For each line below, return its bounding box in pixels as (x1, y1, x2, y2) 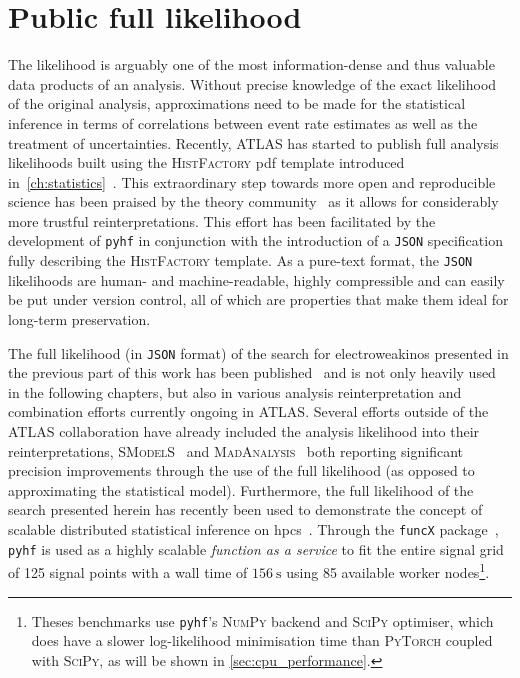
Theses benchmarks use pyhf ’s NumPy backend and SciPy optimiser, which (31, 610, 494, 631)
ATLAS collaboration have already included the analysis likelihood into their (8, 421, 480, 441)
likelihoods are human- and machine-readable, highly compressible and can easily (8, 269, 505, 290)
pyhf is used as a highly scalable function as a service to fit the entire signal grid (8, 538, 504, 559)
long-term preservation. (8, 308, 151, 329)
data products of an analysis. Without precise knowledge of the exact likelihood (8, 73, 497, 94)
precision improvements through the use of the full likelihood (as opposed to (8, 460, 475, 481)
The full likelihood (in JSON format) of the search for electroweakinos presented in (8, 342, 509, 363)
